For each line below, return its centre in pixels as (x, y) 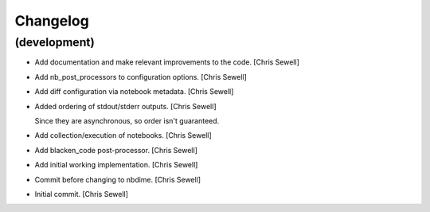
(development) (55, 42)
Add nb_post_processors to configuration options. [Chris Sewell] (141, 77)
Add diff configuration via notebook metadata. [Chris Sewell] (134, 92)
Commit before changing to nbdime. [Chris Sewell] (118, 179)
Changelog (52, 21)
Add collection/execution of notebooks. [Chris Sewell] (123, 135)
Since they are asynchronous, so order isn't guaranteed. (127, 120)
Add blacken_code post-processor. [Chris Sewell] (116, 150)
